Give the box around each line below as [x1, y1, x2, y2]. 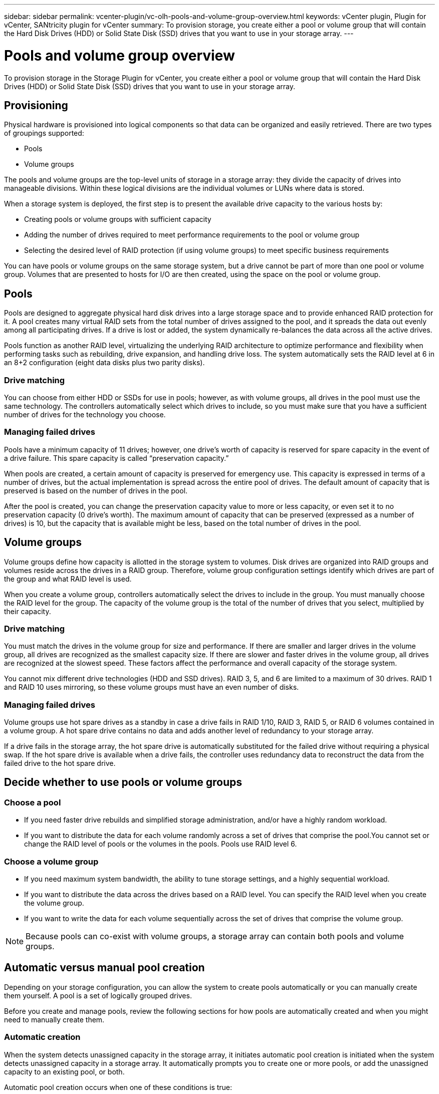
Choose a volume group [4, 856, 99, 867]
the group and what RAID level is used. [4, 574, 132, 583]
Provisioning [4, 99, 68, 112]
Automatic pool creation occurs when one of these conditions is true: [4, 1082, 233, 1091]
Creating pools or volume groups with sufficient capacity [24, 215, 211, 224]
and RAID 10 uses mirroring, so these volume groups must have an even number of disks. [4, 683, 299, 692]
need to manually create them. [4, 1015, 105, 1024]
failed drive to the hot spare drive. [4, 759, 116, 768]
